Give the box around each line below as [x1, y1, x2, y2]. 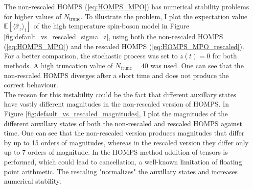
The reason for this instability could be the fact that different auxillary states [4, 89, 236, 99]
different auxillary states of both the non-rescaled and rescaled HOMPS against [4, 118, 242, 128]
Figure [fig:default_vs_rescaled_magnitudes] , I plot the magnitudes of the [4, 108, 228, 118]
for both [212, 51, 237, 61]
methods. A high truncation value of [4, 60, 113, 70]
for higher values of [4, 11, 62, 21]
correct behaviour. [4, 80, 58, 90]
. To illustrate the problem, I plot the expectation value [80, 11, 248, 21]
